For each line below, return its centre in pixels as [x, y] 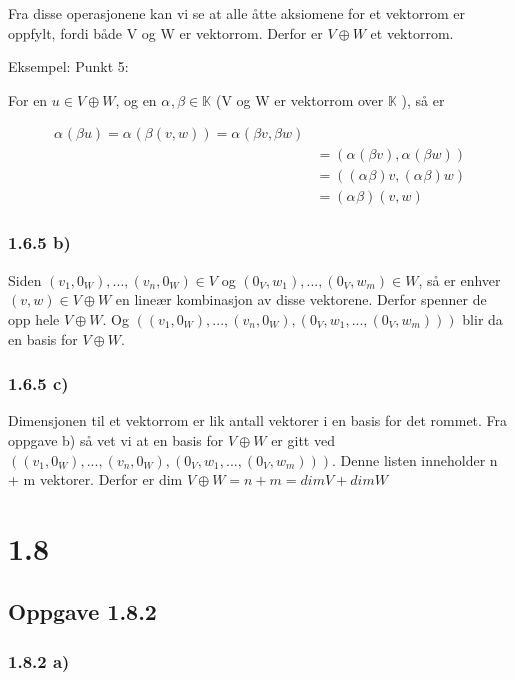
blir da [482, 318]
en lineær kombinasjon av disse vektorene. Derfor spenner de [301, 299]
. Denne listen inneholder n [415, 459]
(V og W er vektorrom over [299, 99]
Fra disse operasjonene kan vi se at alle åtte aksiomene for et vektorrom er [236, 13]
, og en [136, 99]
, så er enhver [459, 279]
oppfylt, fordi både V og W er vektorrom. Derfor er [165, 32]
